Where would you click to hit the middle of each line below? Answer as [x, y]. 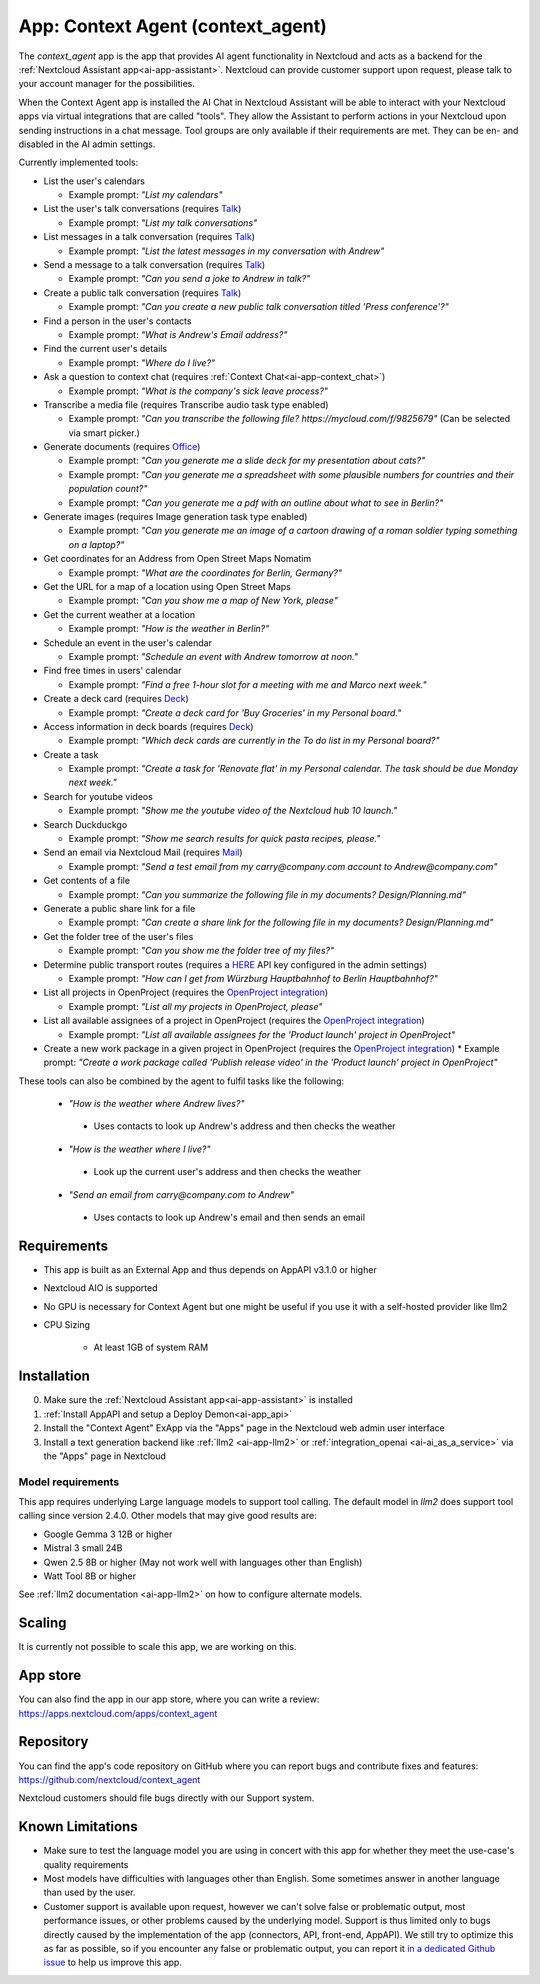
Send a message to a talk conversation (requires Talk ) [154, 265]
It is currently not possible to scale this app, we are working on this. [157, 1647]
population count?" [108, 489]
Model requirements [69, 1482]
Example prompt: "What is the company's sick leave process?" [198, 391]
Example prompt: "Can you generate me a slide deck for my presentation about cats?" [247, 461]
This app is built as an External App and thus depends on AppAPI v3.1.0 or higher [210, 1269]
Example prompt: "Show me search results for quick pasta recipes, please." [224, 839]
